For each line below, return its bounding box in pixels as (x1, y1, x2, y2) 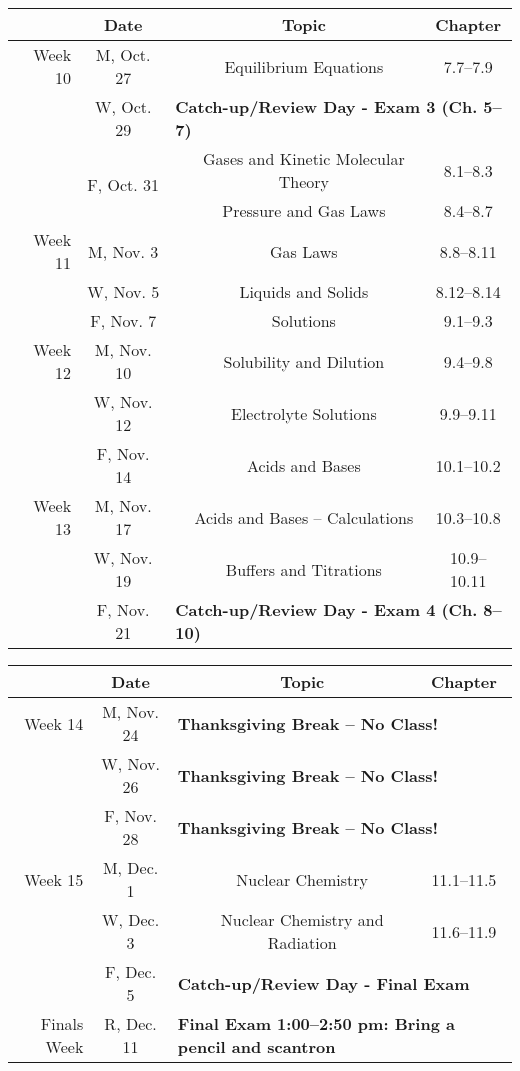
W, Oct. (94, 95, 152, 118)
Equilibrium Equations (224, 54, 384, 78)
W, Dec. (102, 908, 160, 931)
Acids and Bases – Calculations (194, 505, 414, 529)
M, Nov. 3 (88, 239, 159, 263)
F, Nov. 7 (90, 309, 157, 332)
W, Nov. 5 (87, 280, 160, 303)
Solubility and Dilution (223, 349, 385, 373)
